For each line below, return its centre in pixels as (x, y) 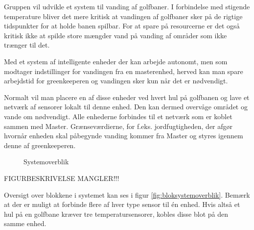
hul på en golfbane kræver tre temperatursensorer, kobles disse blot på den (116, 214)
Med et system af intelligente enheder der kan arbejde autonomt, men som (116, 61)
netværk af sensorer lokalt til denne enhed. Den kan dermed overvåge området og (126, 107)
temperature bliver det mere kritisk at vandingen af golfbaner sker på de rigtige (123, 16)
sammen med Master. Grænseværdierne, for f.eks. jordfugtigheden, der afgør (118, 126)
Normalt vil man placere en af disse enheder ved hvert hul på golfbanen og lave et (127, 97)
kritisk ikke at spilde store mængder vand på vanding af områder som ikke (115, 35)
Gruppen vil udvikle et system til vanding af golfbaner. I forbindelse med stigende (127, 6)
